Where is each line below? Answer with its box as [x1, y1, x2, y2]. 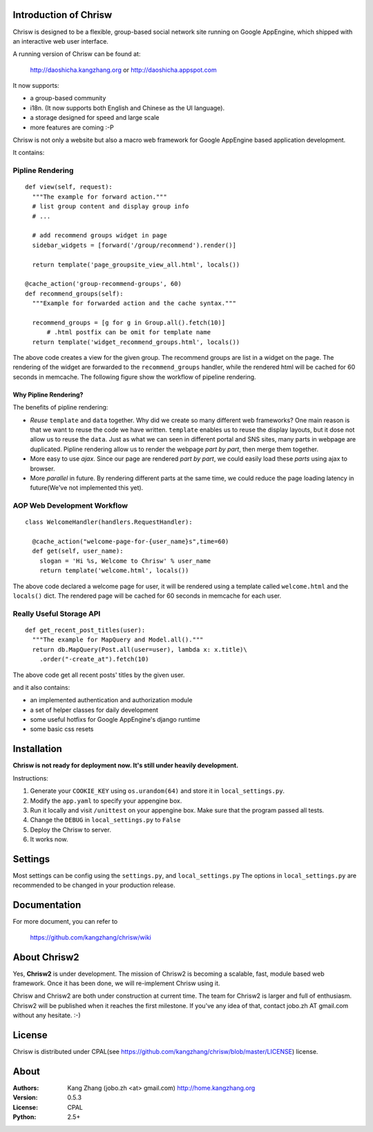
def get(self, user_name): [32, 547, 124, 555]
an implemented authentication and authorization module [30, 696, 193, 704]
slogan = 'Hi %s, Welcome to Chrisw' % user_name [39, 557, 211, 565]
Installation [12, 743, 62, 755]
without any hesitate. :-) [12, 1011, 81, 1020]
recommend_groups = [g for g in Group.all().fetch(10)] [32, 318, 226, 327]
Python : [12, 1113, 37, 1121]
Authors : [12, 1084, 39, 1092]
